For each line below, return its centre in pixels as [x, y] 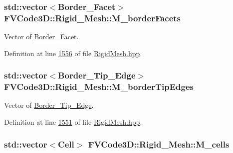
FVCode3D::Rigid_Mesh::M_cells [159, 144]
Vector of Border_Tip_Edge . [49, 105]
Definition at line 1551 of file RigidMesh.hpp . [73, 122]
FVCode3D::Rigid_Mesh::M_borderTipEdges [99, 87]
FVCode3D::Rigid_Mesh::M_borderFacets [93, 18]
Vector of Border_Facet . [41, 37]
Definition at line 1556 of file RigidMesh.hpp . [73, 53]
